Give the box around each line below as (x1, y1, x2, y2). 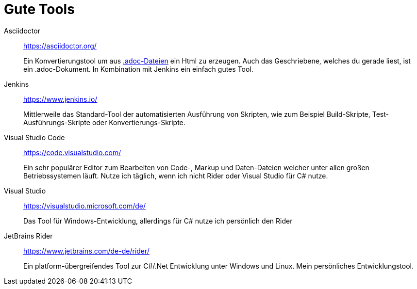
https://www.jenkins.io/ (23, 95, 98, 103)
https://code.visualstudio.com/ (23, 148, 121, 157)
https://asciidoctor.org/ (23, 41, 97, 50)
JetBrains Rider (4, 231, 53, 240)
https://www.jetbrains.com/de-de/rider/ (23, 246, 150, 255)
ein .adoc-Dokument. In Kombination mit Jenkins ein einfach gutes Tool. (23, 64, 253, 73)
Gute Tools (4, 1, 75, 17)
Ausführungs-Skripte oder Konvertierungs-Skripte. (23, 118, 185, 127)
